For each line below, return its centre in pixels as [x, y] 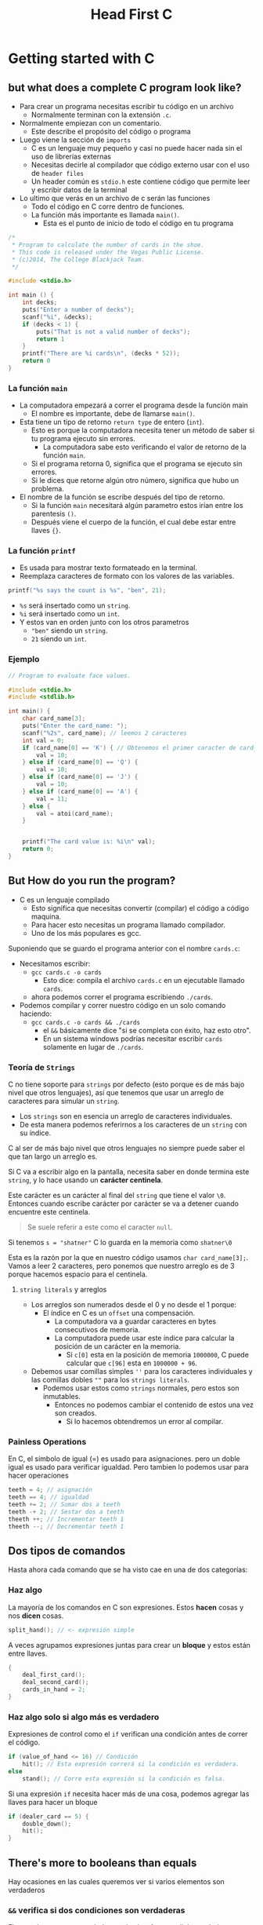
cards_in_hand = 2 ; [54, 1689]
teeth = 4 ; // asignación [50, 1490]
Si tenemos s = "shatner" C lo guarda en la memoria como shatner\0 [120, 1242]
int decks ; [40, 303]
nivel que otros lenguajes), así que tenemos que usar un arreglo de [116, 1092]
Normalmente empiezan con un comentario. [90, 123]
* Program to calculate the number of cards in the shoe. [108, 245]
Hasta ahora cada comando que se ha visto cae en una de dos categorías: [128, 1570]
